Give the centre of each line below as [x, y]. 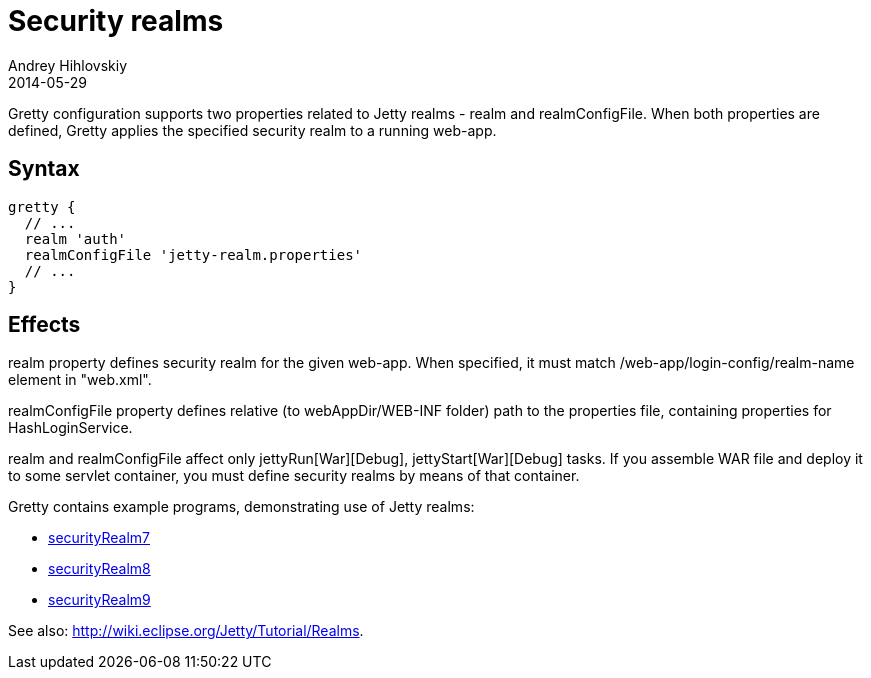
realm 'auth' [75, 238]
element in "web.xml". [80, 380]
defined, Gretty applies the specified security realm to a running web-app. [252, 130]
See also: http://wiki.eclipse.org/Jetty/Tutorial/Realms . [186, 631]
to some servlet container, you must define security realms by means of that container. [294, 476]
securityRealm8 [99, 569]
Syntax [44, 169]
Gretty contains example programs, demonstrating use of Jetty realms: [241, 507]
